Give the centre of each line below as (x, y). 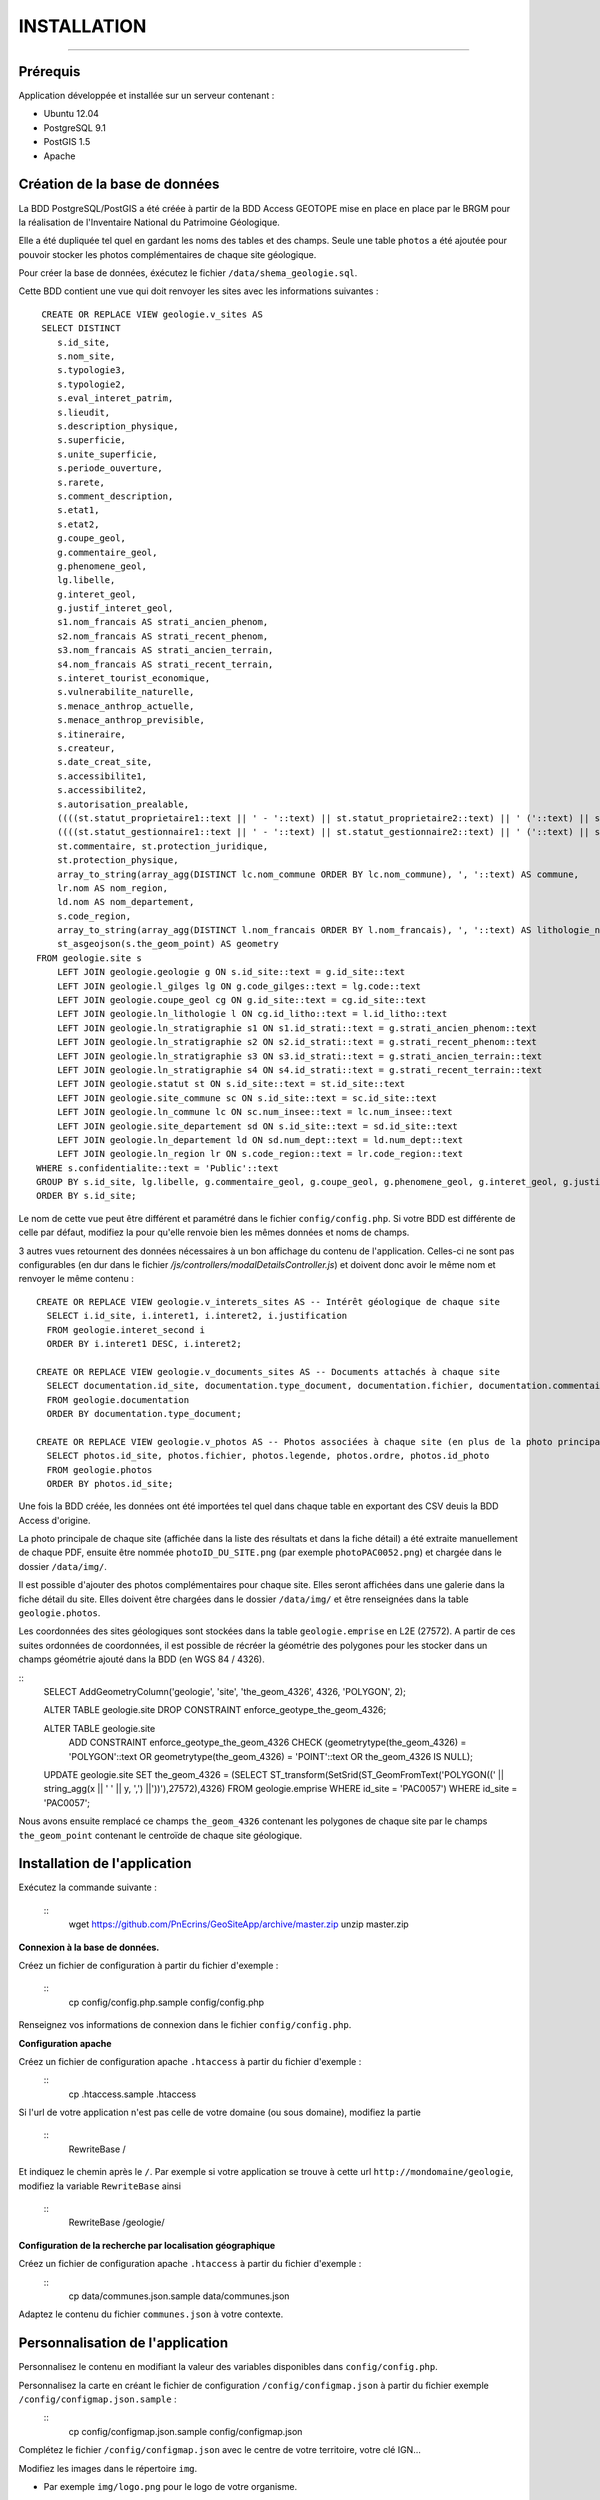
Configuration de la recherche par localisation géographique (147, 2245)
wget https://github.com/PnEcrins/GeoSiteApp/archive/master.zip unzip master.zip (238, 1924)
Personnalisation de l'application (123, 2343)
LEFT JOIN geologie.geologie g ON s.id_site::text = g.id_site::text (231, 972)
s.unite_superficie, (107, 454)
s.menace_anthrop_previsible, (130, 720)
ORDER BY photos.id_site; (110, 1483)
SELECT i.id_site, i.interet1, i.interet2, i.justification (197, 1316)
